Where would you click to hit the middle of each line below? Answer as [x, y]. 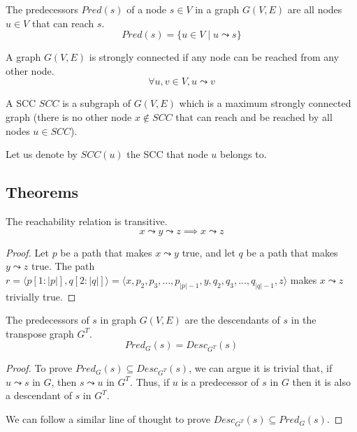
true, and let [209, 252]
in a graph [217, 9]
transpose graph [40, 333]
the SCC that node [167, 154]
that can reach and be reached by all [254, 116]
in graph [118, 320]
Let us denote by [42, 154]
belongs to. [243, 154]
